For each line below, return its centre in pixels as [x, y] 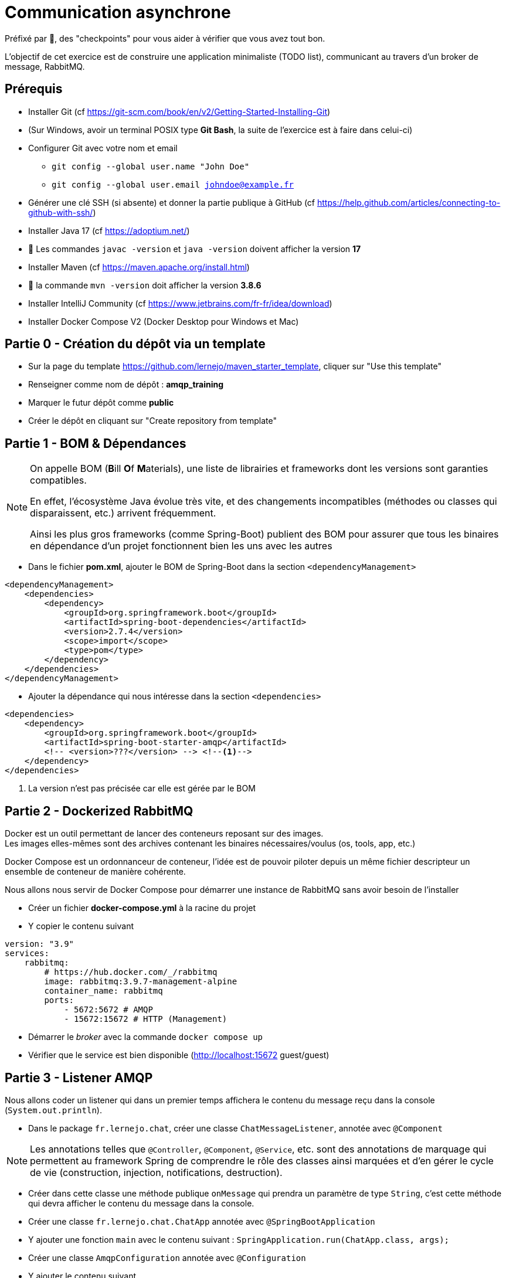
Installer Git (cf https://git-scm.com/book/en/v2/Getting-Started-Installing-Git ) [179, 111]
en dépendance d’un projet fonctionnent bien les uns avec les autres [181, 546]
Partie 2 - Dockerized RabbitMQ [99, 811]
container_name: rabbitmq [103, 991]
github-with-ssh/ [61, 212]
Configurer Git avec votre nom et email [103, 148]
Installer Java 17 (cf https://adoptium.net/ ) [109, 230]
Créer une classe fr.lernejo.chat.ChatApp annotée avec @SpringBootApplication [202, 1221]
